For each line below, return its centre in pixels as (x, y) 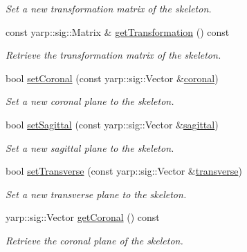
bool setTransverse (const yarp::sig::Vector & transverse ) (124, 171)
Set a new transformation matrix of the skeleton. (109, 8)
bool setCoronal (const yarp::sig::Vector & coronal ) (112, 78)
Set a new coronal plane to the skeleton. (90, 101)
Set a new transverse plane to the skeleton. (96, 194)
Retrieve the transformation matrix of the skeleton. (113, 55)
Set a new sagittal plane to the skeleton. (90, 147)
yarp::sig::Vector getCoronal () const (83, 217)
